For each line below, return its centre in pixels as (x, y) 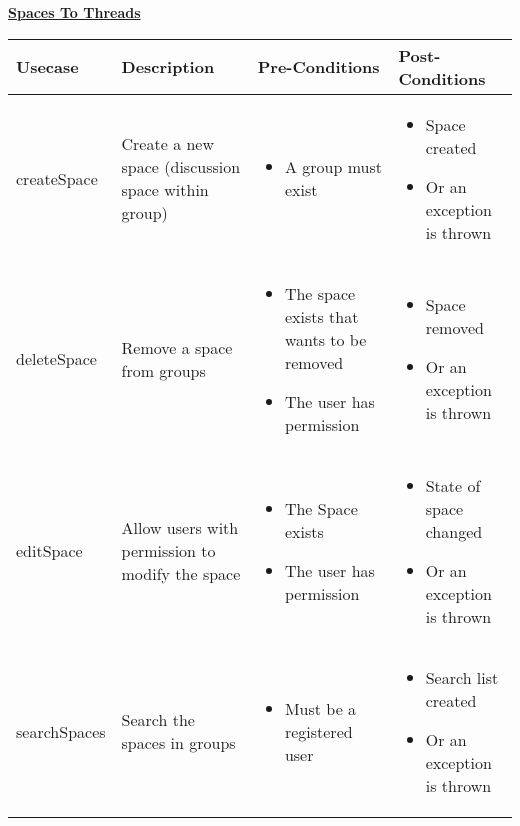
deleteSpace (56, 359)
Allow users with (180, 528)
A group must (333, 167)
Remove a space (177, 347)
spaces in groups (178, 743)
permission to (168, 551)
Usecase (47, 67)
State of (453, 485)
